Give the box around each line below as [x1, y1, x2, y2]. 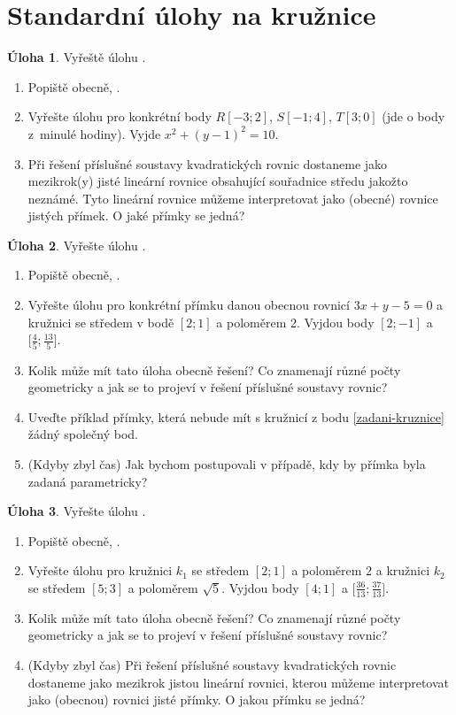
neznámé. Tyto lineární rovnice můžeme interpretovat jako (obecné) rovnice [27, 188, 438, 207]
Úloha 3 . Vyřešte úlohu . [7, 502, 146, 520]
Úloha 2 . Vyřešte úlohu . [7, 235, 146, 254]
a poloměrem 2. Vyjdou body [216, 312, 375, 331]
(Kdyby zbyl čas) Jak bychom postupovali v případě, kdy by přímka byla [27, 454, 426, 473]
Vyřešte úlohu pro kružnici [27, 561, 173, 580]
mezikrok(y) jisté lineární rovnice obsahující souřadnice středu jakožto [27, 172, 408, 190]
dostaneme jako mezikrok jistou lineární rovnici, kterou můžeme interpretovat [27, 673, 450, 691]
